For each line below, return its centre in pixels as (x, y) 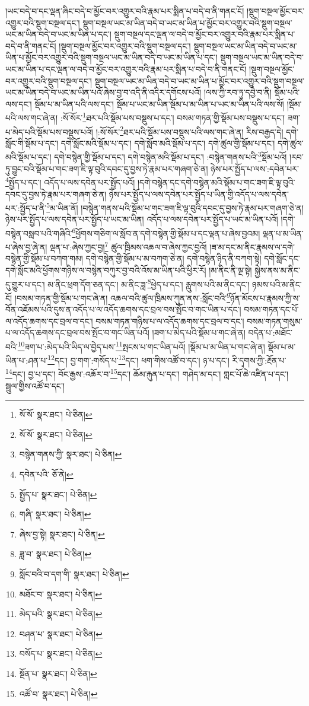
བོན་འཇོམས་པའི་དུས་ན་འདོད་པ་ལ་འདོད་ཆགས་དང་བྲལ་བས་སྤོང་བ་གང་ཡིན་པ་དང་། (123, 309)
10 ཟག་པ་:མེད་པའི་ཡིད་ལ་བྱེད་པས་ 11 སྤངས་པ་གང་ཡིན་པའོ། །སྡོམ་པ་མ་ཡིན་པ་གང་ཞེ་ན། (141, 345)
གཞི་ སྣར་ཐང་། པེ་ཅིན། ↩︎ (55, 514)
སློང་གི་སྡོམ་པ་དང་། (32, 143)
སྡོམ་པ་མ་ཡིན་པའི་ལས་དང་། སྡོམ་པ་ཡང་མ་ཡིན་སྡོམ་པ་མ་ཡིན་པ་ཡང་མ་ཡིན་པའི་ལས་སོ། (159, 104)
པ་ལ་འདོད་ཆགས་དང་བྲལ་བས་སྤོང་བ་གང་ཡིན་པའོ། (77, 333)
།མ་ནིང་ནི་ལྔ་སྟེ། (230, 270)
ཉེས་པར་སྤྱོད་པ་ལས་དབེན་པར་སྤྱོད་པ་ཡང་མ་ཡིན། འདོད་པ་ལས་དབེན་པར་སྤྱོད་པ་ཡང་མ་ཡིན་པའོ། (142, 219)
